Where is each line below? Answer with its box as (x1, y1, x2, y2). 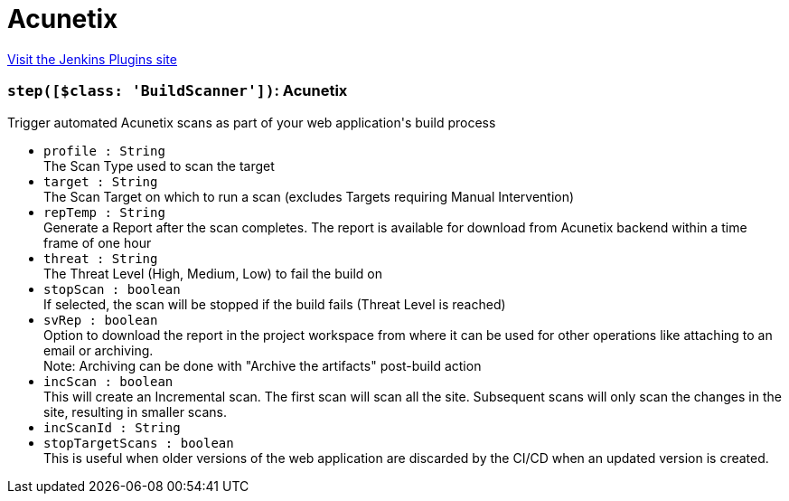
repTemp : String (43, 204, 165, 220)
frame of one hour (43, 234, 152, 250)
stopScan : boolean (43, 281, 181, 297)
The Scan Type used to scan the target (43, 157, 275, 174)
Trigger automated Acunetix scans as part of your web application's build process (7, 114, 496, 130)
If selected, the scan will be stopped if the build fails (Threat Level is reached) (43, 296, 506, 312)
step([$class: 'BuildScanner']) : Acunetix (7, 81, 348, 100)
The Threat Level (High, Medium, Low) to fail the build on (43, 265, 382, 281)
